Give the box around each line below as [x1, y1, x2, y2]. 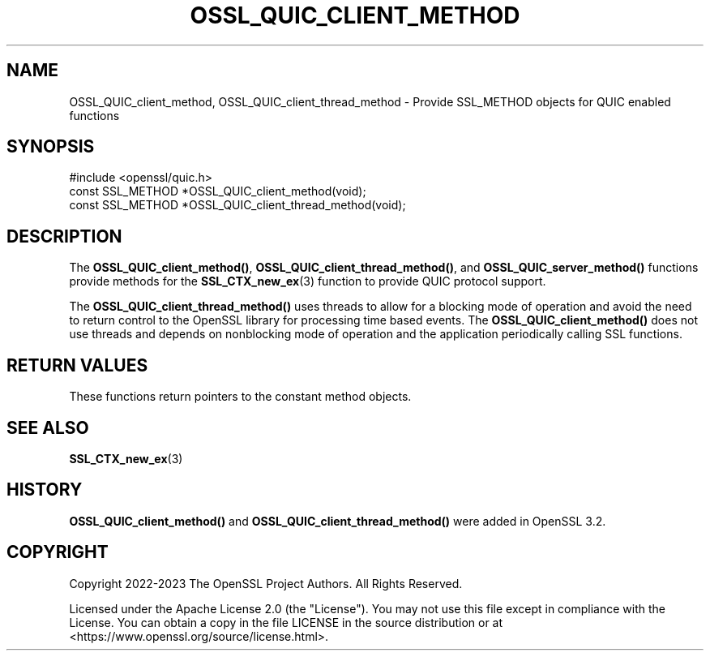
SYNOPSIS [6, 136, 95, 157]
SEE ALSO [6, 417, 89, 438]
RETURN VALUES [6, 354, 148, 376]
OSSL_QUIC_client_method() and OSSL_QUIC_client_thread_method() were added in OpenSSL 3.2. [69, 513, 606, 528]
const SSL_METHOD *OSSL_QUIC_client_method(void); [69, 184, 366, 199]
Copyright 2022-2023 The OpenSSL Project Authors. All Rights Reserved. [69, 576, 463, 590]
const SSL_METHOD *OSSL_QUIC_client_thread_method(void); [69, 198, 406, 213]
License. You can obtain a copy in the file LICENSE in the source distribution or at [69, 615, 503, 629]
